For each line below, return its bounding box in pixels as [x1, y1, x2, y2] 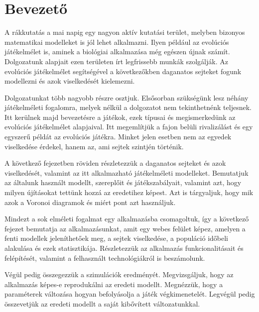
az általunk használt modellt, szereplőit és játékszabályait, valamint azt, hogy [4, 177, 242, 188]
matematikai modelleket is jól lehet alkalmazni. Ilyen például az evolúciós [4, 36, 229, 47]
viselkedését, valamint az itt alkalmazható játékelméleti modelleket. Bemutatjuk [4, 167, 249, 178]
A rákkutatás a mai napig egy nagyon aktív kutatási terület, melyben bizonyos [4, 27, 245, 37]
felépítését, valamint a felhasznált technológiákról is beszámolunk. [4, 252, 205, 263]
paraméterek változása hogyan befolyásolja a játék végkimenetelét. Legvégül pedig [4, 289, 255, 299]
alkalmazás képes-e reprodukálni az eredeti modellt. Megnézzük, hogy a [4, 279, 223, 289]
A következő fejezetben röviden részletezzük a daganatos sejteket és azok [4, 158, 226, 168]
